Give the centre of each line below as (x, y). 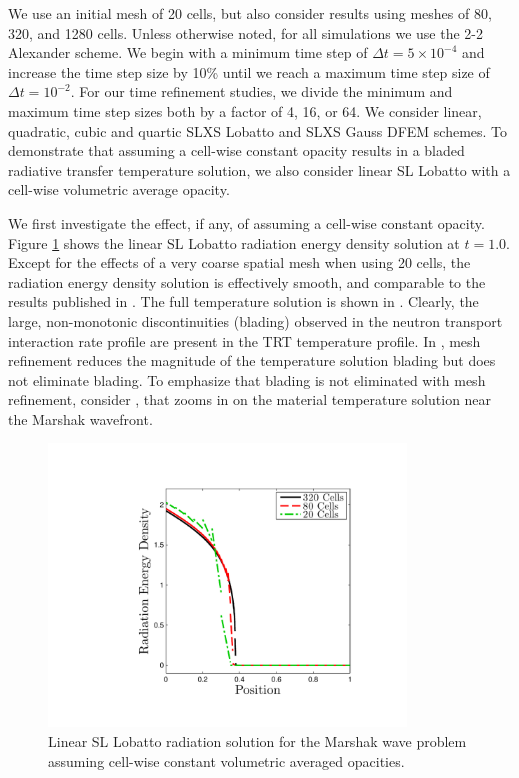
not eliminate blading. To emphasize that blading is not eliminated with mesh (247, 379)
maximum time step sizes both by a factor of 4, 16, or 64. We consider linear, (245, 110)
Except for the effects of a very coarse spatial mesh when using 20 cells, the (239, 262)
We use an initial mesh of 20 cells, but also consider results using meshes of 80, (250, 13)
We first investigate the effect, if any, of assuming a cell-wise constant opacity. (246, 222)
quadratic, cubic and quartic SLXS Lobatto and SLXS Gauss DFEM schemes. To (258, 130)
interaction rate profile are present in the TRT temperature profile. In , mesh (244, 340)
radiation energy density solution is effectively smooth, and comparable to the (247, 281)
